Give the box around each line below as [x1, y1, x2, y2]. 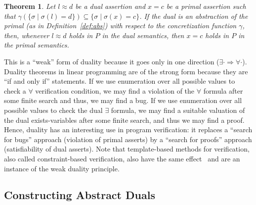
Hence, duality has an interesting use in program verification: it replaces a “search [4, 124, 253, 135]
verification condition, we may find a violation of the [35, 85, 195, 96]
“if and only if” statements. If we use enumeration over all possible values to [4, 76, 235, 86]
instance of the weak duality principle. [4, 163, 120, 173]
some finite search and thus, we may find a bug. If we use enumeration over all [4, 95, 242, 105]
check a [4, 85, 26, 96]
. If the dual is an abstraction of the [139, 10, 248, 21]
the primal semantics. [4, 40, 69, 50]
